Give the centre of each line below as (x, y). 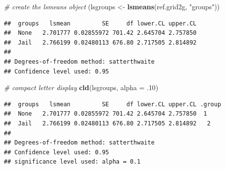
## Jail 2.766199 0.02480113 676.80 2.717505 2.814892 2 (107, 123)
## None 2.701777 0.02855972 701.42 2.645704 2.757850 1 (106, 114)
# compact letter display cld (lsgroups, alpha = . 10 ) (81, 87)
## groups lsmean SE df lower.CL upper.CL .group (112, 104)
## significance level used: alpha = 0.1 (72, 162)
